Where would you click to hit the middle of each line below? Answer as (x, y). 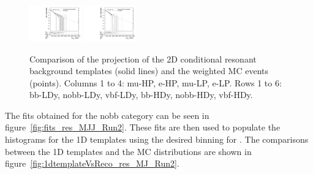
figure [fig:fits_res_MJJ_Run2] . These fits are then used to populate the (143, 127)
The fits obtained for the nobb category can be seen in (107, 115)
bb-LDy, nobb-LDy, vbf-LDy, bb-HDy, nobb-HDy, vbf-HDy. (141, 95)
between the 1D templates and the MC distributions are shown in (128, 151)
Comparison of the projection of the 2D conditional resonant (143, 59)
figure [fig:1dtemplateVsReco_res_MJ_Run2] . (92, 163)
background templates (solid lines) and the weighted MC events (149, 71)
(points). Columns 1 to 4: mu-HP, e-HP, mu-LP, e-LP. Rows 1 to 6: (156, 82)
